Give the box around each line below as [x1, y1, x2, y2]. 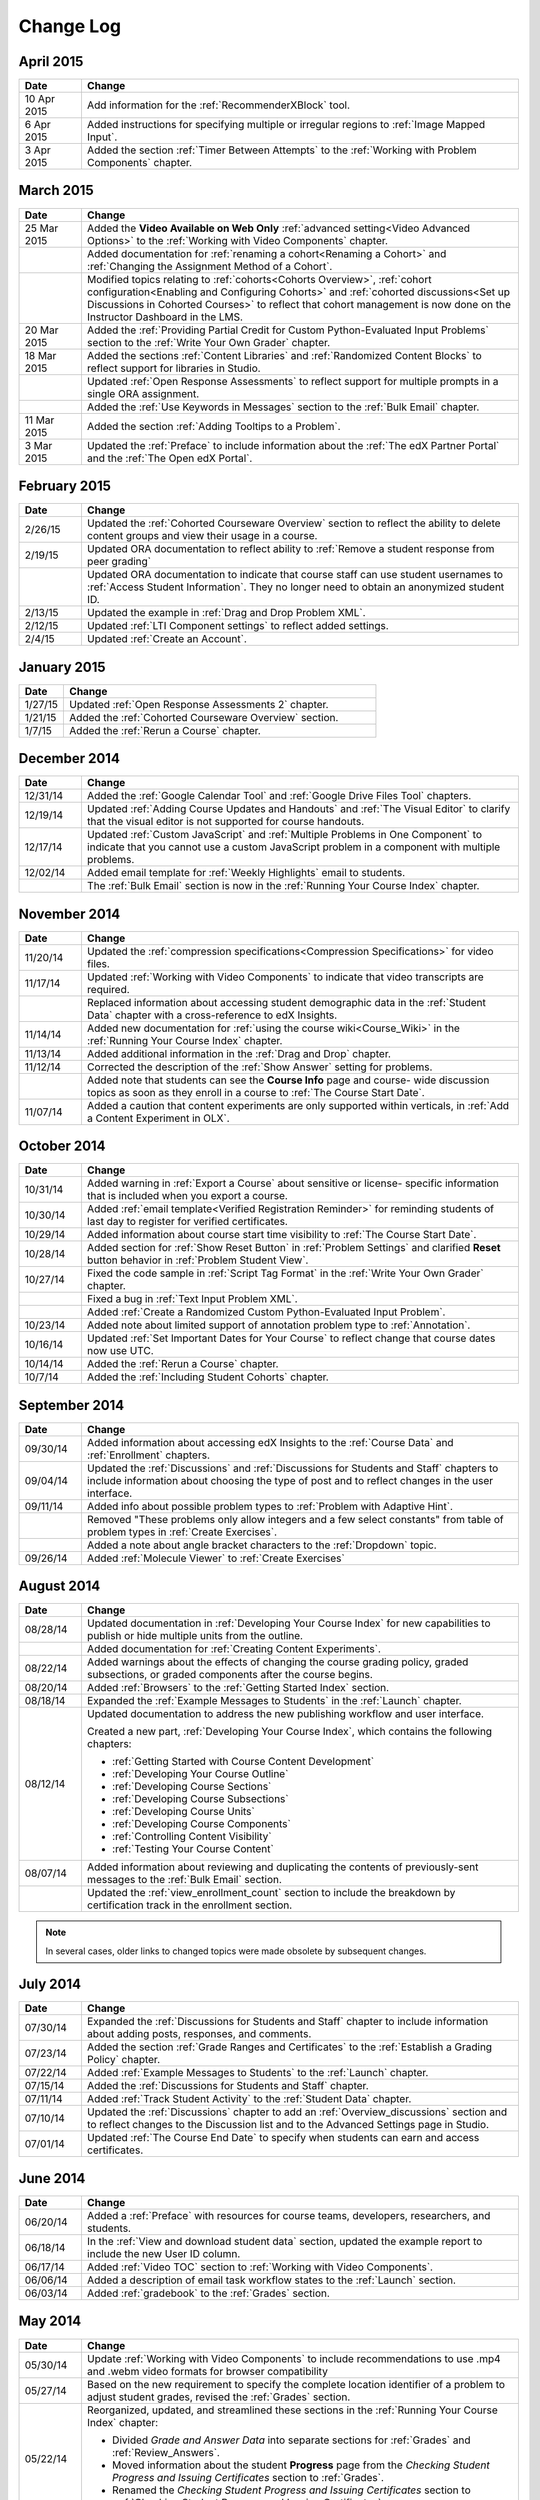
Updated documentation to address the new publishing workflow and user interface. [86, 1707, 485, 1721]
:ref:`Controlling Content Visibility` [111, 1830, 272, 1844]
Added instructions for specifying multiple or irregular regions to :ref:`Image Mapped [86, 118, 485, 132]
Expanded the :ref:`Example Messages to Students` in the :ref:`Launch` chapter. [86, 1694, 462, 1708]
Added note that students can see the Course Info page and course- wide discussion [86, 1073, 490, 1087]
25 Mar [24, 221, 59, 235]
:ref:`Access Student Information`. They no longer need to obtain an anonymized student [86, 580, 505, 594]
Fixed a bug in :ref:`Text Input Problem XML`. [86, 1292, 299, 1306]
